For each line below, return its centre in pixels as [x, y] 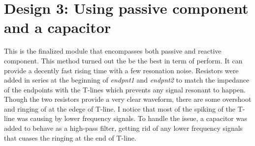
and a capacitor [58, 27]
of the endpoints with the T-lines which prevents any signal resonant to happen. [125, 89]
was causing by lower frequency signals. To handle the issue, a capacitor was [132, 118]
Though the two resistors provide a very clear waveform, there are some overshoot [128, 99]
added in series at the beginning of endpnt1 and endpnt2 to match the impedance [127, 80]
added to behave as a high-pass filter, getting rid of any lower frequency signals [124, 128]
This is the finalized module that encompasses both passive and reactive [113, 51]
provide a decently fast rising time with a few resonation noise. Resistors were [121, 70]
